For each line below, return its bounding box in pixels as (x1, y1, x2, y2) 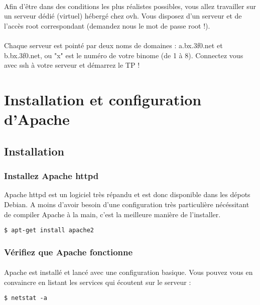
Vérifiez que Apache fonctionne (4, 245, 133, 258)
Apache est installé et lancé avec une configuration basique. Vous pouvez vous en (4, 267, 253, 277)
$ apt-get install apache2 (4, 227, 94, 234)
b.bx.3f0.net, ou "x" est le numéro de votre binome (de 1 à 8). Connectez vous (4, 50, 243, 60)
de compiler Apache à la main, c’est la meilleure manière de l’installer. (4, 209, 221, 219)
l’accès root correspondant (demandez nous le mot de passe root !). (4, 20, 210, 31)
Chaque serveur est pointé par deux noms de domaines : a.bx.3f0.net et (4, 40, 223, 50)
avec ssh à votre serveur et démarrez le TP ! (4, 60, 140, 70)
